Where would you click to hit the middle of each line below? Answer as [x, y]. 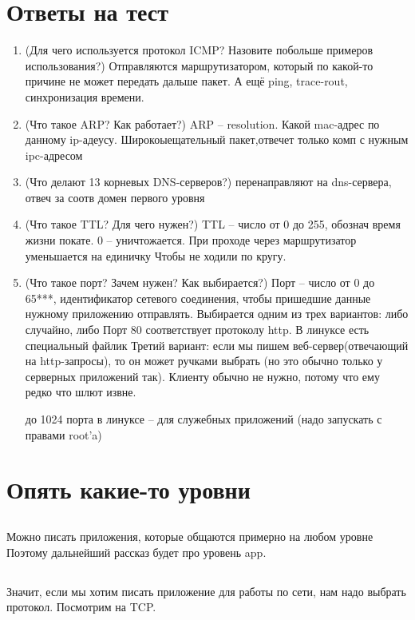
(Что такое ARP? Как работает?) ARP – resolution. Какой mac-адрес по [202, 123]
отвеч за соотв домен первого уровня [115, 197]
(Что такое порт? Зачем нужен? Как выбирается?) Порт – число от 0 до [200, 282]
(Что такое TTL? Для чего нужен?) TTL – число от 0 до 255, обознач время [213, 224]
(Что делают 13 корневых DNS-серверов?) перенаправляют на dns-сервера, [208, 182]
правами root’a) [63, 434]
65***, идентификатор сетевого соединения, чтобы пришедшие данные [198, 298]
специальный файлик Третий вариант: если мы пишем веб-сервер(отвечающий [217, 345]
